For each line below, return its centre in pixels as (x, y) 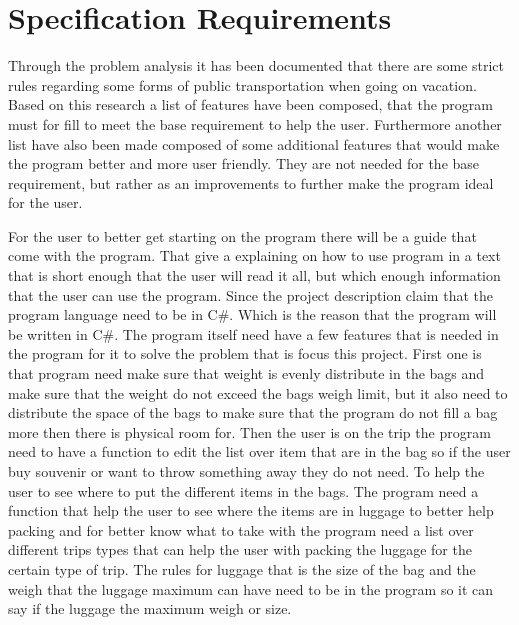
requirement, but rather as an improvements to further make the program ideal (251, 182)
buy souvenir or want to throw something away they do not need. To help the (246, 471)
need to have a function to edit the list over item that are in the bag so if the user (259, 451)
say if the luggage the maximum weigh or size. (150, 608)
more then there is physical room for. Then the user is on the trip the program (249, 431)
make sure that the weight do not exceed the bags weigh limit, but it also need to (258, 392)
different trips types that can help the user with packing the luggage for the (240, 549)
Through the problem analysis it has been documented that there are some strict (256, 65)
